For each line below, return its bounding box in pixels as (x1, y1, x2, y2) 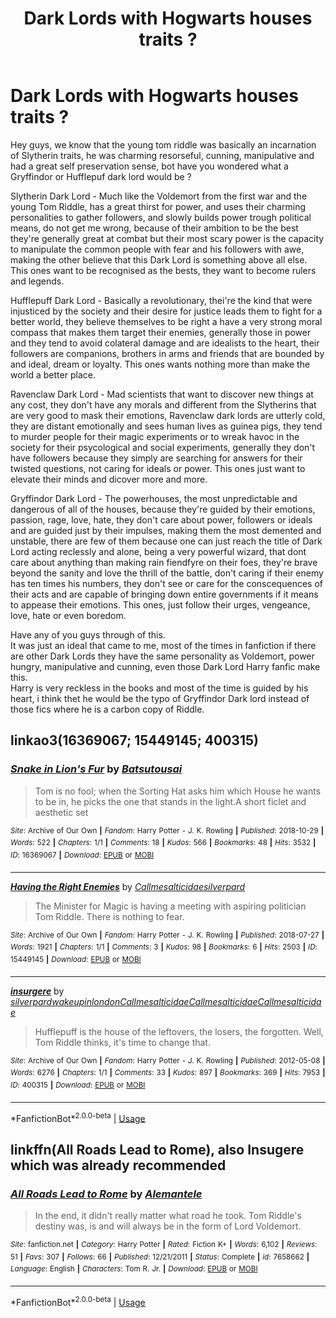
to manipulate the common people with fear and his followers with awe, (10, 243, 305, 255)
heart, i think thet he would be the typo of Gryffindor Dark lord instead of (10, 692, 310, 704)
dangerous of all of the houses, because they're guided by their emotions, (10, 503, 316, 515)
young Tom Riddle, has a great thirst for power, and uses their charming (10, 200, 307, 212)
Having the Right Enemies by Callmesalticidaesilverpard (10, 880, 246, 892)
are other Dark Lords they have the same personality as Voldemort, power (10, 650, 315, 662)
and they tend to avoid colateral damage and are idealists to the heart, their (10, 337, 320, 349)
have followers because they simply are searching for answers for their (10, 452, 303, 464)
